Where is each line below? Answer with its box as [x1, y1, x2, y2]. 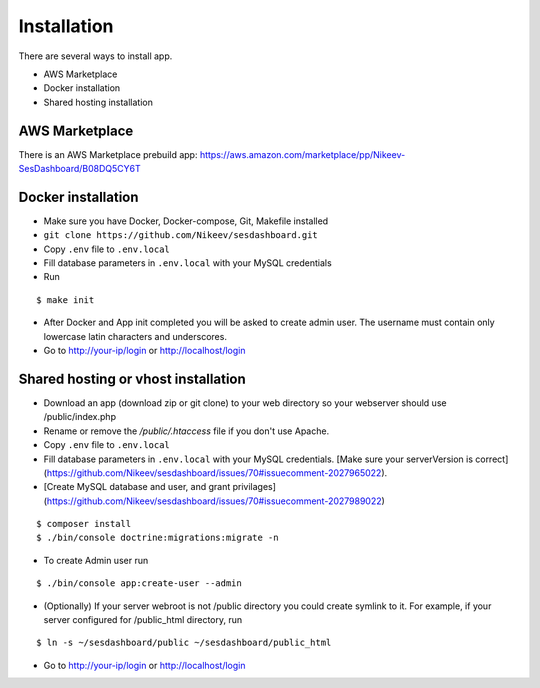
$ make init [36, 294, 95, 305]
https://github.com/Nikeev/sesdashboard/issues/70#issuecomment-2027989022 [46, 495, 382, 507]
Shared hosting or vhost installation [18, 370, 247, 387]
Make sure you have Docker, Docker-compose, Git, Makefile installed [43, 215, 329, 227]
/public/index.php [43, 411, 117, 423]
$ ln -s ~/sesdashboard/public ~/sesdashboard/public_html [36, 637, 332, 649]
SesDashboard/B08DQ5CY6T [18, 163, 142, 175]
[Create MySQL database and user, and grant [43, 481, 231, 493]
